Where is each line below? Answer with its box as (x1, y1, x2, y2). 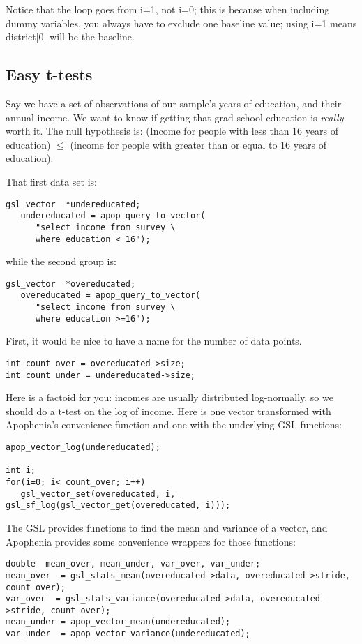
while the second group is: (6, 254, 116, 269)
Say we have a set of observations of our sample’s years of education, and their (6, 96, 342, 110)
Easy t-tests (6, 63, 93, 85)
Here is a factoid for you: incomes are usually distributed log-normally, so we (6, 390, 333, 405)
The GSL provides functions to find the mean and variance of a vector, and (6, 521, 328, 535)
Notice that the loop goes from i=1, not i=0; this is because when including (6, 2, 330, 16)
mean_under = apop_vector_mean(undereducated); (6, 617, 231, 627)
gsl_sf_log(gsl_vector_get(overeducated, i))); (6, 500, 231, 511)
